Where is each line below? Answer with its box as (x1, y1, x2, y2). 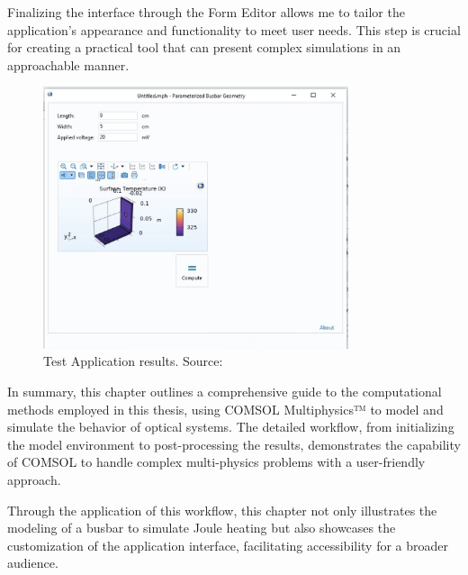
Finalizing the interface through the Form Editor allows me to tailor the (7, 3, 405, 21)
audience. (7, 553, 58, 572)
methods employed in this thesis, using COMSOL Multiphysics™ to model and (7, 399, 444, 418)
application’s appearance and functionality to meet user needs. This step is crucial (7, 20, 461, 39)
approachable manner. (7, 55, 130, 74)
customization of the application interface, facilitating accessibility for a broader (7, 535, 449, 554)
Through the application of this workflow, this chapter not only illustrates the (7, 500, 437, 519)
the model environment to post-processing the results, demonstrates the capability (7, 434, 461, 453)
